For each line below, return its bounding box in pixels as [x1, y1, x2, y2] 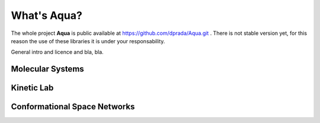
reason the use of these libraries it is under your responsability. [11, 37, 165, 44]
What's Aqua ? [11, 9, 82, 22]
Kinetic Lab [11, 83, 54, 93]
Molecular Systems [11, 64, 84, 74]
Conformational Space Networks [11, 102, 135, 112]
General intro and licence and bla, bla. [11, 48, 104, 56]
